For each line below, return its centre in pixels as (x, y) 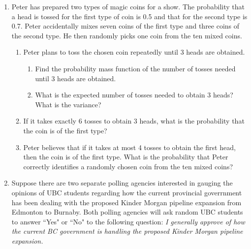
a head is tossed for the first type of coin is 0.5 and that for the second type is (129, 16)
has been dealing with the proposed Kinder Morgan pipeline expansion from (126, 202)
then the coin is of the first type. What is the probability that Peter (126, 157)
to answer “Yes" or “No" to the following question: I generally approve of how (128, 221)
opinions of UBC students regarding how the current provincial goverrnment (127, 192)
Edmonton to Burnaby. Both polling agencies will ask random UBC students (127, 212)
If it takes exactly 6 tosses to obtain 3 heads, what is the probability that (134, 121)
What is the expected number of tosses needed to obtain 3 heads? (134, 95)
